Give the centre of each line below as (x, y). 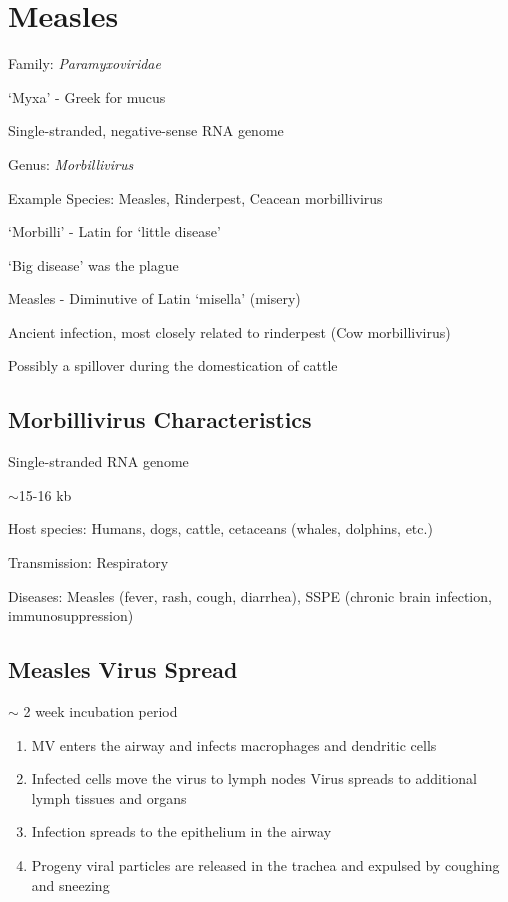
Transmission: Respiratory (88, 562)
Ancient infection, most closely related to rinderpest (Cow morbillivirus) (229, 331)
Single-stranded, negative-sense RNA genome (146, 130)
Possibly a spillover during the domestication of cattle (173, 365)
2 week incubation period (100, 711)
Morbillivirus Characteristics (160, 419)
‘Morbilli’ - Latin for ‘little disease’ (114, 231)
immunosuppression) (71, 615)
